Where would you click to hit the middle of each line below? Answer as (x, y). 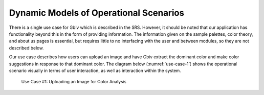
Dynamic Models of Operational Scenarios (97, 13)
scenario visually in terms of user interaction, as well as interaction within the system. (95, 71)
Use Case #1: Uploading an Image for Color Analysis (74, 82)
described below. (26, 48)
